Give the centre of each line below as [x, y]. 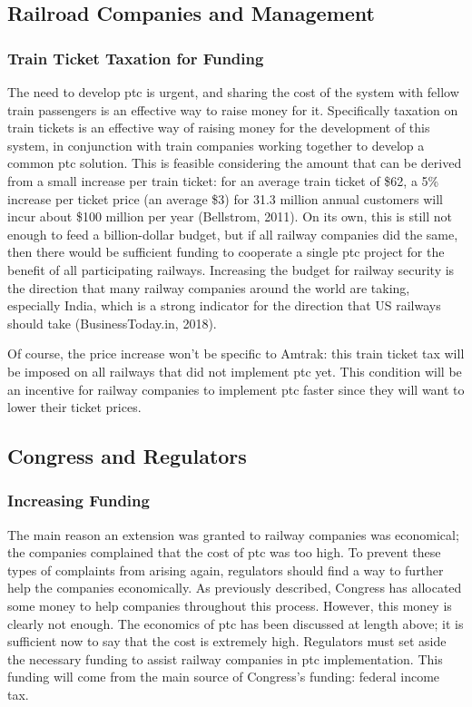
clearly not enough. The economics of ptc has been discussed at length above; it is [236, 623]
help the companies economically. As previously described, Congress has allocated [235, 588]
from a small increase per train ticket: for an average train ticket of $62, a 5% [223, 180]
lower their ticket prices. [74, 407]
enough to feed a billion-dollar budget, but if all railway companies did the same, [233, 234]
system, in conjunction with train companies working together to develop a [216, 145]
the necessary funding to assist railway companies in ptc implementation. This [225, 658]
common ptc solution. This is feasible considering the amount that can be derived [235, 163]
